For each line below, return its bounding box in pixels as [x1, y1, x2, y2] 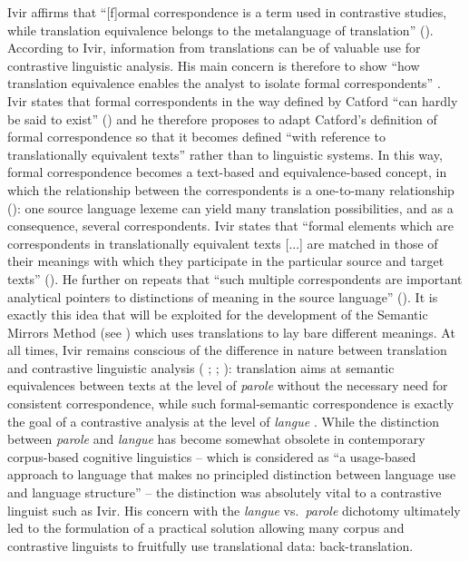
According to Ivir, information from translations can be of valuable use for [7, 38, 421, 57]
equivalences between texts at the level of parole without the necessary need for [7, 376, 448, 395]
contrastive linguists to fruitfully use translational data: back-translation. [7, 536, 414, 555]
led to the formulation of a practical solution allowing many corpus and [7, 518, 405, 537]
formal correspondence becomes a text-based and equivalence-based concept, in [7, 162, 447, 182]
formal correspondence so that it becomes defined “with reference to [7, 127, 386, 146]
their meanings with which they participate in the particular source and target [7, 251, 445, 271]
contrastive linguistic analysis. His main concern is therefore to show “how [7, 55, 420, 74]
